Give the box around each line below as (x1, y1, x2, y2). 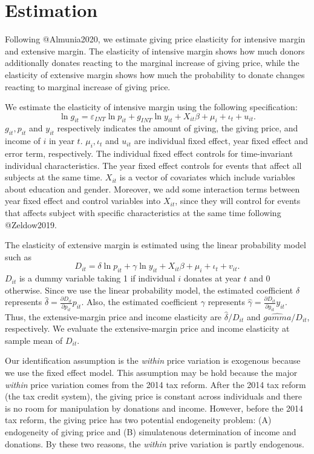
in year (48, 134, 74, 147)
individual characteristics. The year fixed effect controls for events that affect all (5, 159, 302, 171)
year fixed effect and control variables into (5, 194, 161, 207)
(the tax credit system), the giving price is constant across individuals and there (5, 390, 303, 403)
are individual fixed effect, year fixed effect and (134, 134, 309, 147)
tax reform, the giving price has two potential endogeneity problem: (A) (5, 413, 272, 426)
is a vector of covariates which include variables (119, 171, 295, 183)
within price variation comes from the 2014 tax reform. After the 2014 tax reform (5, 378, 306, 390)
